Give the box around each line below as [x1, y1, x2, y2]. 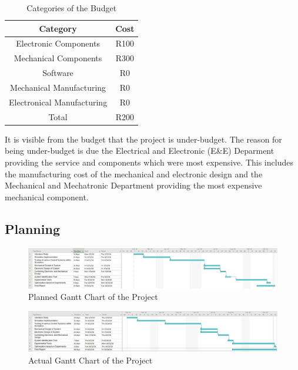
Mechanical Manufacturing [10, 81, 106, 93]
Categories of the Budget [26, 2, 117, 14]
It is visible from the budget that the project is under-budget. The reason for [5, 133, 282, 145]
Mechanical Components [14, 52, 102, 64]
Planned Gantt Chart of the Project [28, 290, 158, 303]
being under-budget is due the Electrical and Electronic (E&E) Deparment [5, 144, 274, 157]
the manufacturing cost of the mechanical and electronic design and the [5, 167, 263, 180]
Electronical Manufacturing [9, 95, 108, 108]
